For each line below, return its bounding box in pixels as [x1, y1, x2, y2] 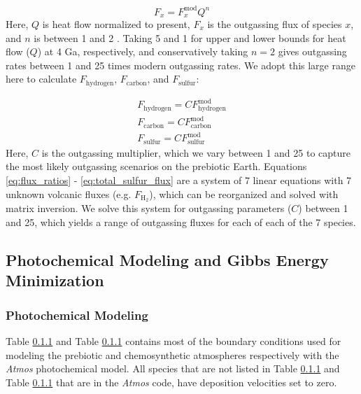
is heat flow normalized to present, [42, 16, 190, 31]
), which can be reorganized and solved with [149, 186, 339, 201]
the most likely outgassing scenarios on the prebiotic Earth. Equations [6, 159, 307, 174]
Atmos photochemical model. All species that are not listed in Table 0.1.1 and [6, 361, 340, 376]
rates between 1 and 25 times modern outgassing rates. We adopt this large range [6, 57, 355, 72]
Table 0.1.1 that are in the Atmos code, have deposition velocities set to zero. [6, 374, 337, 389]
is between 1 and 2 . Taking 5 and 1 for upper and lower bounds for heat [34, 30, 346, 45]
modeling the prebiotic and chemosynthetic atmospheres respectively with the [6, 347, 339, 362]
